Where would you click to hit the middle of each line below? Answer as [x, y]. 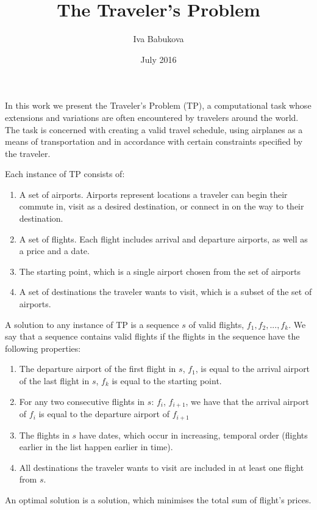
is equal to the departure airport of [104, 414]
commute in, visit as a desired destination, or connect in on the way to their [162, 206]
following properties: [43, 348]
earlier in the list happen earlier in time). [96, 447]
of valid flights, [216, 324]
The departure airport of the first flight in [98, 369]
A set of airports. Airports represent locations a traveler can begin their [153, 194]
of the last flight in [54, 381]
